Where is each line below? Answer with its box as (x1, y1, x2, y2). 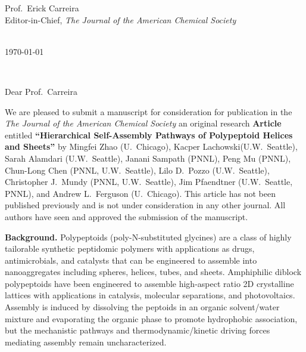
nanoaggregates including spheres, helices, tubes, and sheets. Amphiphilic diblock (5, 265, 302, 278)
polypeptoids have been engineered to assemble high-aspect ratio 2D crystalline (5, 277, 294, 289)
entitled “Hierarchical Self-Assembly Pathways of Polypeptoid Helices (5, 128, 293, 141)
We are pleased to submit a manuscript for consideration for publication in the (5, 105, 292, 118)
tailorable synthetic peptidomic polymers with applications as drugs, (5, 242, 255, 255)
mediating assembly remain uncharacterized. (5, 335, 167, 348)
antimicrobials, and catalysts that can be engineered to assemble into (5, 254, 257, 266)
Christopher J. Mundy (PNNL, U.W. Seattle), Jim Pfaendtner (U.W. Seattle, (5, 175, 293, 188)
